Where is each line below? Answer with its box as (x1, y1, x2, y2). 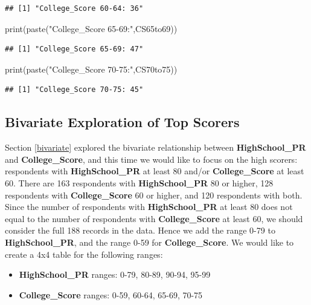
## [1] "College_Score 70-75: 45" (5, 85, 144, 94)
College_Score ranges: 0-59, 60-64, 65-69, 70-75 (19, 288, 203, 301)
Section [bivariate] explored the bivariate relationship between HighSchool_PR (5, 141, 306, 154)
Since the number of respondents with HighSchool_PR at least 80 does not (5, 200, 293, 213)
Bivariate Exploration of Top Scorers (5, 113, 240, 131)
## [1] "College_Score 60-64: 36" (5, 4, 144, 13)
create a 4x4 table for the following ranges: (5, 248, 163, 260)
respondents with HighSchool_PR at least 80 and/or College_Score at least (5, 165, 304, 177)
